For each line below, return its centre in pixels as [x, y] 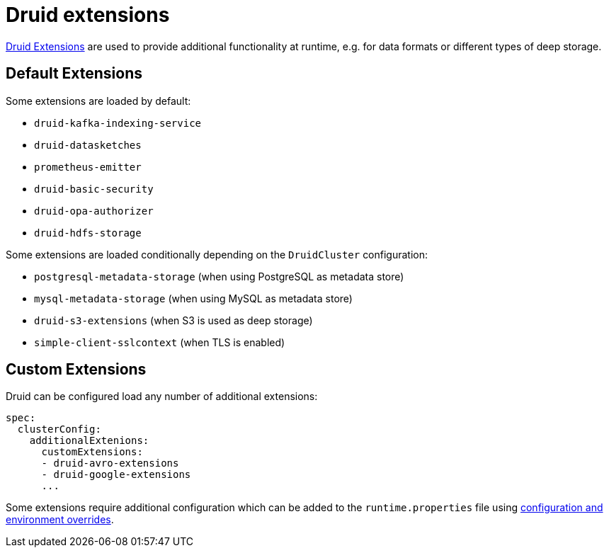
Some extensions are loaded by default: [98, 101]
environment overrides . [60, 520]
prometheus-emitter [88, 167]
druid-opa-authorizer [94, 211]
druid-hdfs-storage [88, 233]
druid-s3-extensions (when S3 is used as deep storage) [173, 320]
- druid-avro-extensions [110, 463]
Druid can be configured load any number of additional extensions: [162, 397]
